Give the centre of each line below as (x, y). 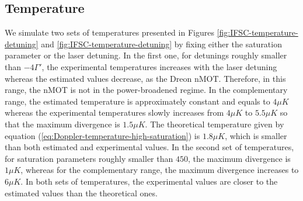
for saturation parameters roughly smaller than (89, 158)
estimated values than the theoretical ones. (81, 193)
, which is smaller (256, 135)
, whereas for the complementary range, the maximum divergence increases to (160, 170)
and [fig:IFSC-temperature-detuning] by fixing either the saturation (161, 44)
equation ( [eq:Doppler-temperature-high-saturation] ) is (102, 135)
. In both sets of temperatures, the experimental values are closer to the (149, 181)
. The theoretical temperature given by (215, 124)
